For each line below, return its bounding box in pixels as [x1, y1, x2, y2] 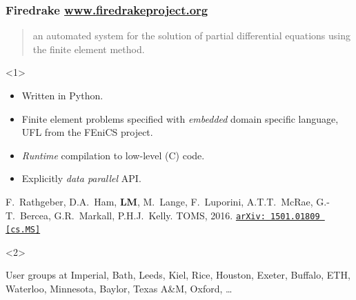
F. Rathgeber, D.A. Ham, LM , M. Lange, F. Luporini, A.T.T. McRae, [6, 194, 313, 208]
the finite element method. [32, 41, 145, 56]
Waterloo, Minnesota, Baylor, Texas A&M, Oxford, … [6, 281, 233, 296]
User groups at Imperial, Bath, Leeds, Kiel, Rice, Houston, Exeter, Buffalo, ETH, [6, 268, 350, 282]
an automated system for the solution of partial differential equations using [32, 28, 350, 43]
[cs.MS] [6, 225, 41, 235]
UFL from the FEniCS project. [21, 125, 153, 139]
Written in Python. [21, 88, 103, 102]
